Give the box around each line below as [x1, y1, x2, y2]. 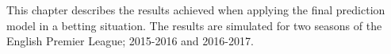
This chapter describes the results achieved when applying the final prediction [6, 2, 385, 17]
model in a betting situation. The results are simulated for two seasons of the [6, 17, 382, 33]
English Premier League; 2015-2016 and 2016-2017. [6, 33, 254, 49]
